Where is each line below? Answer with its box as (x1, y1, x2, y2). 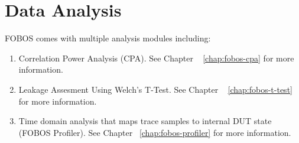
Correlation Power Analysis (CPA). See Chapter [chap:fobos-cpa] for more (18, 51, 294, 64)
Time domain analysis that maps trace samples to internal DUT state (18, 115, 272, 127)
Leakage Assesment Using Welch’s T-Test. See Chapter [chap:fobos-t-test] (18, 83, 292, 95)
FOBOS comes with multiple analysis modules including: (5, 32, 211, 44)
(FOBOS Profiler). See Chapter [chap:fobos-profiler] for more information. (18, 126, 291, 138)
